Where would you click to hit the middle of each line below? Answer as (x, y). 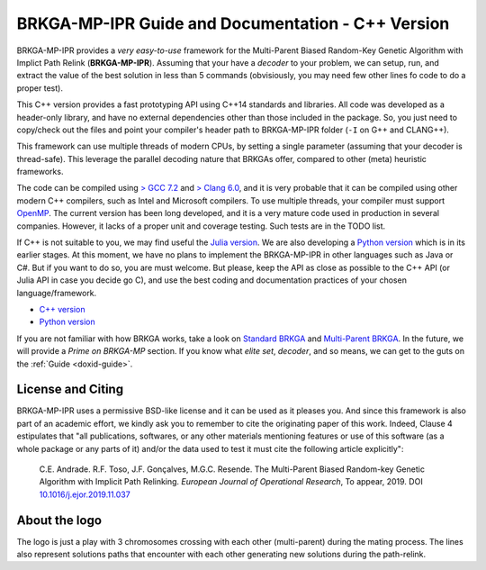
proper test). (40, 88)
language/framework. (57, 293)
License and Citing (70, 389)
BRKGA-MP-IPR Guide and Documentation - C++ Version (233, 23)
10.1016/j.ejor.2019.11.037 (85, 494)
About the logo (59, 520)
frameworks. (40, 172)
